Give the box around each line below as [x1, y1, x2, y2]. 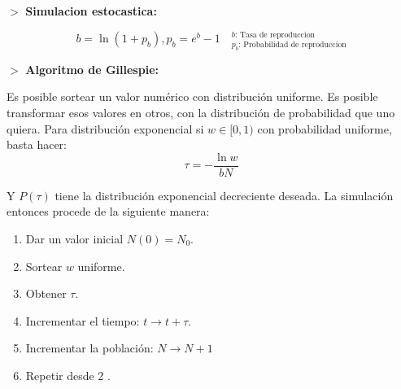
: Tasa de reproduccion [234, 30, 316, 39]
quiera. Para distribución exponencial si [7, 120, 204, 137]
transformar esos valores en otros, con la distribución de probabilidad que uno [7, 103, 395, 120]
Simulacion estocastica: [25, 2, 157, 19]
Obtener [25, 285, 67, 302]
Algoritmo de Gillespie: [25, 60, 159, 77]
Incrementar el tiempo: [25, 312, 140, 329]
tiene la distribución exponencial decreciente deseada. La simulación [54, 186, 394, 203]
